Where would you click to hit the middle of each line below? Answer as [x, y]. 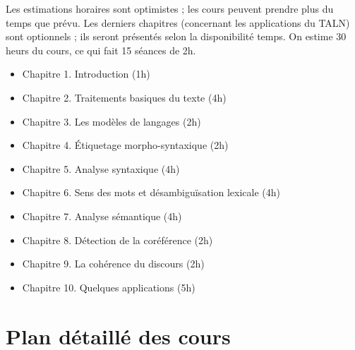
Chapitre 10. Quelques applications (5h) [109, 287]
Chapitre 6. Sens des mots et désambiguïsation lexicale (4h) [151, 192]
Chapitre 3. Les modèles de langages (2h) [112, 121]
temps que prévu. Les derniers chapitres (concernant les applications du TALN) [178, 22]
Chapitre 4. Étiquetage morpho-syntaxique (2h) [125, 145]
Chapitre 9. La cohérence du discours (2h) [113, 264]
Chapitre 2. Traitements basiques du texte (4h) [124, 97]
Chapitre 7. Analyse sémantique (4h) [102, 216]
